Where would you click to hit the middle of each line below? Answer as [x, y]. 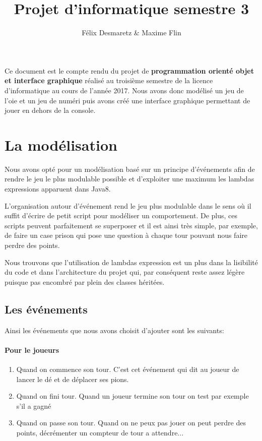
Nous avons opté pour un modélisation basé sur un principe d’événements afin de [130, 169]
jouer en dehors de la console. [50, 110]
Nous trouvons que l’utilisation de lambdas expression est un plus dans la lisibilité [131, 262]
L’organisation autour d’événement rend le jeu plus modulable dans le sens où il [128, 205]
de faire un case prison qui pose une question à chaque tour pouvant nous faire [126, 235]
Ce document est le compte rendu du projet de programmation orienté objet [129, 70]
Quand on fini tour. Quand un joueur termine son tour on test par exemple [133, 396]
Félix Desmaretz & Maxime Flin [132, 33]
